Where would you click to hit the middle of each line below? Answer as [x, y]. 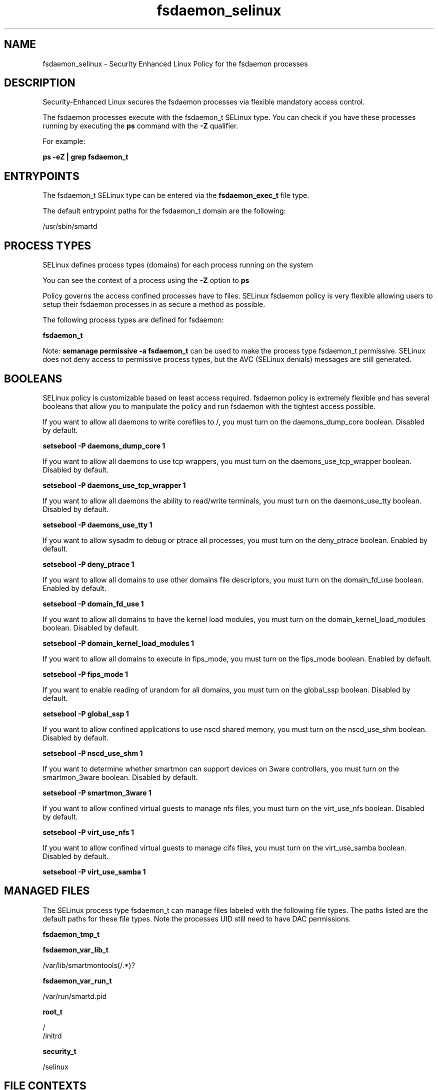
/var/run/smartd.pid [75, 996]
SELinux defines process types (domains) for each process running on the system [178, 265]
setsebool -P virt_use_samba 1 [94, 871]
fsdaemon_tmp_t [71, 934]
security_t [59, 1051]
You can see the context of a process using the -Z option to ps [146, 280]
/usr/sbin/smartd [70, 226]
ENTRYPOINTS [42, 176]
